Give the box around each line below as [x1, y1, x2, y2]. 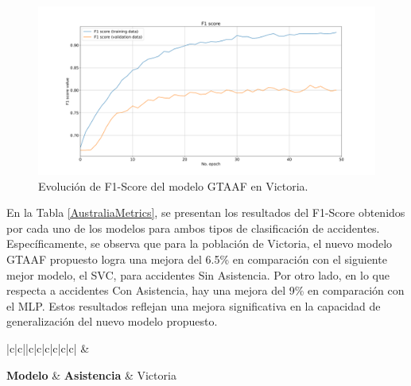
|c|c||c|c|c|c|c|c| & [6, 339, 90, 356]
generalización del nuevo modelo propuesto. [6, 313, 218, 330]
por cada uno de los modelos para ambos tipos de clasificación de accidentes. [6, 219, 380, 236]
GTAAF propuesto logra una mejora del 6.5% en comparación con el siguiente [6, 250, 387, 267]
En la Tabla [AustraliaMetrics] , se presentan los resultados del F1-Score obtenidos [6, 204, 405, 221]
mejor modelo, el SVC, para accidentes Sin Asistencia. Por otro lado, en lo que [6, 266, 390, 283]
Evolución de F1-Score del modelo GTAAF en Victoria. [38, 177, 308, 194]
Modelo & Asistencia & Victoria [6, 366, 176, 383]
